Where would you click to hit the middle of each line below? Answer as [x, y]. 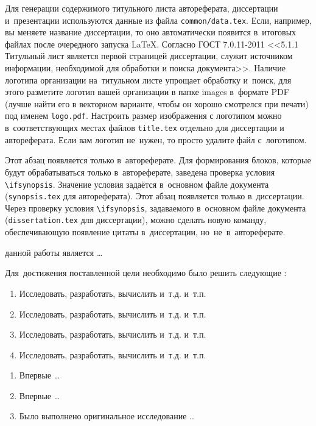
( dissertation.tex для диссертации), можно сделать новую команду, [136, 220]
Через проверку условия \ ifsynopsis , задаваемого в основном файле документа [156, 208]
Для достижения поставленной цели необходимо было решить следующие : [146, 273]
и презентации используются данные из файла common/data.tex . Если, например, [158, 20]
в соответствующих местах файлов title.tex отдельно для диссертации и [145, 128]
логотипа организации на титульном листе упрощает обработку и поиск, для [148, 80]
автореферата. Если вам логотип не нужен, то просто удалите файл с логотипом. [156, 139]
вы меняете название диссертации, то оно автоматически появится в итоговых [151, 32]
